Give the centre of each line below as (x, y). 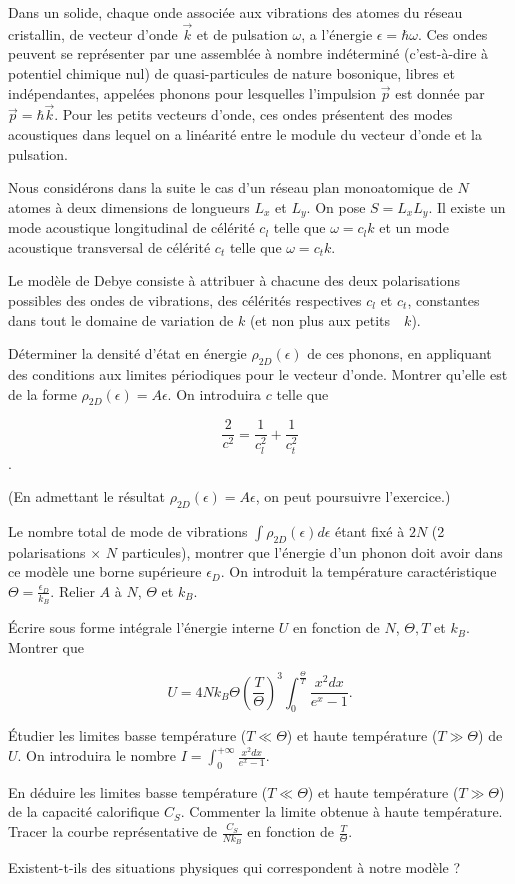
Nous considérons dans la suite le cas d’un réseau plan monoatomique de (230, 187)
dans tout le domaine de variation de (121, 319)
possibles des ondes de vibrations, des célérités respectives (185, 300)
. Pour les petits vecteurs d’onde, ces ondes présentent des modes (253, 114)
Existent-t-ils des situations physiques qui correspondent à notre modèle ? (234, 867)
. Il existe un (467, 206)
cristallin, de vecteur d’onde (93, 33)
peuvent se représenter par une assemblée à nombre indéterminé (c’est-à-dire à (248, 53)
